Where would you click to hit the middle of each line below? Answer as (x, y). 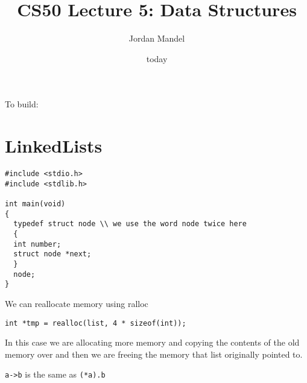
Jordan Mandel (157, 38)
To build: (22, 104)
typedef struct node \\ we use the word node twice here (130, 224)
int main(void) (35, 204)
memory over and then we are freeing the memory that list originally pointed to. (154, 354)
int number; (37, 244)
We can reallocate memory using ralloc (77, 303)
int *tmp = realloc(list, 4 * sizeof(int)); (96, 323)
